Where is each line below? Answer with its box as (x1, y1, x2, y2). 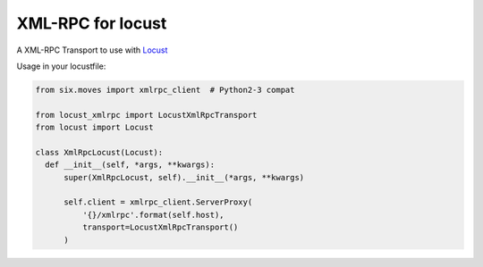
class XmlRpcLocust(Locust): (35, 147, 164, 157)
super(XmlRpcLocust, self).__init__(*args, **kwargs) (64, 172, 305, 182)
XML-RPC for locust (16, 13, 167, 33)
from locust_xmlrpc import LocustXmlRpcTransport (35, 110, 258, 120)
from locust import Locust (35, 122, 154, 133)
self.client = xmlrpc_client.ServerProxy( (64, 197, 253, 207)
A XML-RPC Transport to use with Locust (16, 45, 168, 55)
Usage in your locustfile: (16, 61, 106, 71)
